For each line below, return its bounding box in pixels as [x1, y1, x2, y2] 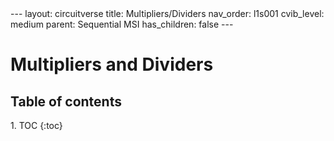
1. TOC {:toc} [10, 120, 63, 131]
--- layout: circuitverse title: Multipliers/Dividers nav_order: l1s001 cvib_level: [10, 8, 325, 19]
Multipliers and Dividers [10, 53, 214, 76]
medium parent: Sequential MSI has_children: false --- [10, 18, 234, 30]
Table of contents [10, 93, 122, 110]
